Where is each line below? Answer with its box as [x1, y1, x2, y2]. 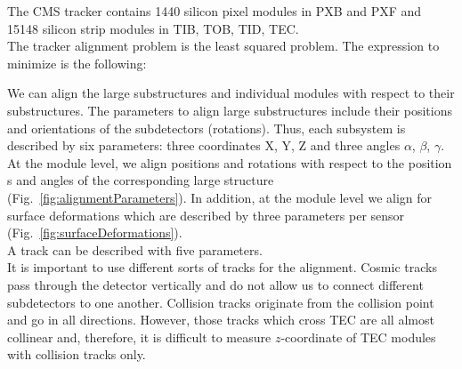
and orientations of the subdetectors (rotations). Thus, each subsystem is [7, 118, 406, 137]
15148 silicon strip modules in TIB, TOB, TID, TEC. [7, 19, 299, 37]
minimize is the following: [7, 53, 147, 72]
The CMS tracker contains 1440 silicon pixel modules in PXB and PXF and [7, 2, 422, 20]
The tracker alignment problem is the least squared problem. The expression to [7, 36, 440, 55]
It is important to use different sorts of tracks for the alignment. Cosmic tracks [7, 258, 437, 277]
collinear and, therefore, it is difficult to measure [7, 327, 272, 346]
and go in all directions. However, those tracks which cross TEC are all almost [7, 310, 434, 329]
